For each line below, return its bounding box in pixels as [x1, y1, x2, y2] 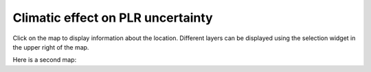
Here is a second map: [12, 56, 77, 64]
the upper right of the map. [12, 43, 89, 51]
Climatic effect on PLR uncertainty [12, 10, 213, 25]
